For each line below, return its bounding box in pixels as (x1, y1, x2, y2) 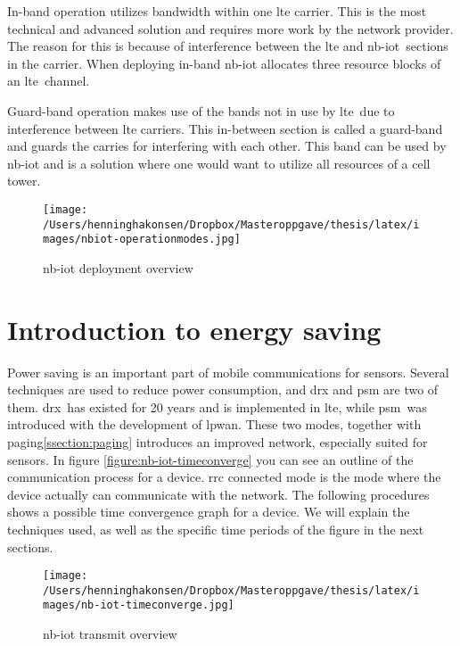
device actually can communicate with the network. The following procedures (7, 484, 430, 503)
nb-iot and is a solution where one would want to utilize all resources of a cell (7, 153, 431, 172)
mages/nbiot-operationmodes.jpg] (43, 233, 241, 246)
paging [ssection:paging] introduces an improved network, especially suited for (7, 433, 428, 451)
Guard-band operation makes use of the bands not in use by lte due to (7, 101, 395, 120)
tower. (7, 171, 41, 190)
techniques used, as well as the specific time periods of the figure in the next (7, 519, 424, 538)
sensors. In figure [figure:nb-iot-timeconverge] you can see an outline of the (7, 450, 414, 468)
